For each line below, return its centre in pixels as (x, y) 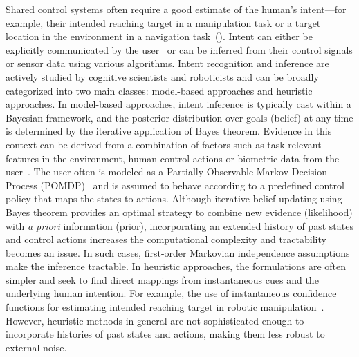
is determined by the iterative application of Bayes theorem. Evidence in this (169, 131)
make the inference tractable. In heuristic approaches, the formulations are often (176, 266)
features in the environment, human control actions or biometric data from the (173, 158)
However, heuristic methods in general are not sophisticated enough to (155, 320)
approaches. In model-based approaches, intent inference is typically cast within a (178, 104)
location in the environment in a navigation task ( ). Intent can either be (159, 36)
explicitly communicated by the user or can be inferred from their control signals (179, 49)
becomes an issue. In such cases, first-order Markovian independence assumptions (178, 252)
